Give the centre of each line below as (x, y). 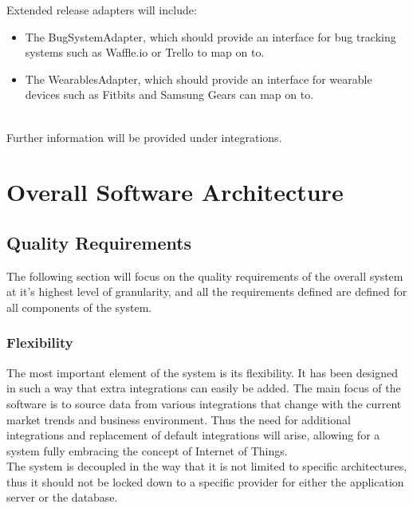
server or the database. (62, 497)
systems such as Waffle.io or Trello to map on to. (145, 52)
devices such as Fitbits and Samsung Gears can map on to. (169, 95)
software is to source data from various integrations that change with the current (204, 403)
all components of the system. (79, 307)
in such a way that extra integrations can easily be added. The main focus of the (204, 388)
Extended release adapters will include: (102, 10)
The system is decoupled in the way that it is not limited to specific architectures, (207, 466)
